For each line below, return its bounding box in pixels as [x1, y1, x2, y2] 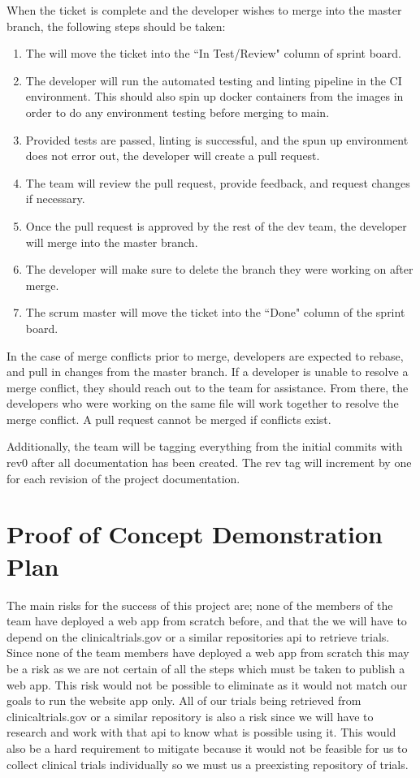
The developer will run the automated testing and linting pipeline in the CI [25, 71, 402, 89]
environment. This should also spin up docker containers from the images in [25, 88, 404, 105]
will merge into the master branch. [25, 233, 198, 250]
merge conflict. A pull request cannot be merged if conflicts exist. [6, 410, 331, 427]
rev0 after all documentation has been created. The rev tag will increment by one [6, 454, 412, 471]
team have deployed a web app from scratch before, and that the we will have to [6, 612, 407, 629]
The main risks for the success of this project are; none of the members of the [6, 596, 393, 613]
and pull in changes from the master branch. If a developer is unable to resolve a [6, 363, 409, 380]
